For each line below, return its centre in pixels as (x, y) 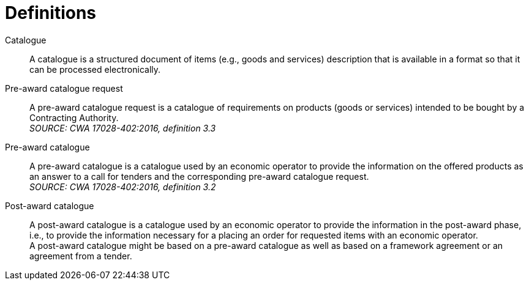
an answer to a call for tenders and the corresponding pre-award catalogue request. (199, 176)
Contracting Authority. (74, 117)
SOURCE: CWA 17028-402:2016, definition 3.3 (123, 128)
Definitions (51, 13)
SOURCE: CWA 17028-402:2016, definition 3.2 (123, 187)
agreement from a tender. (81, 256)
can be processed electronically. (95, 69)
